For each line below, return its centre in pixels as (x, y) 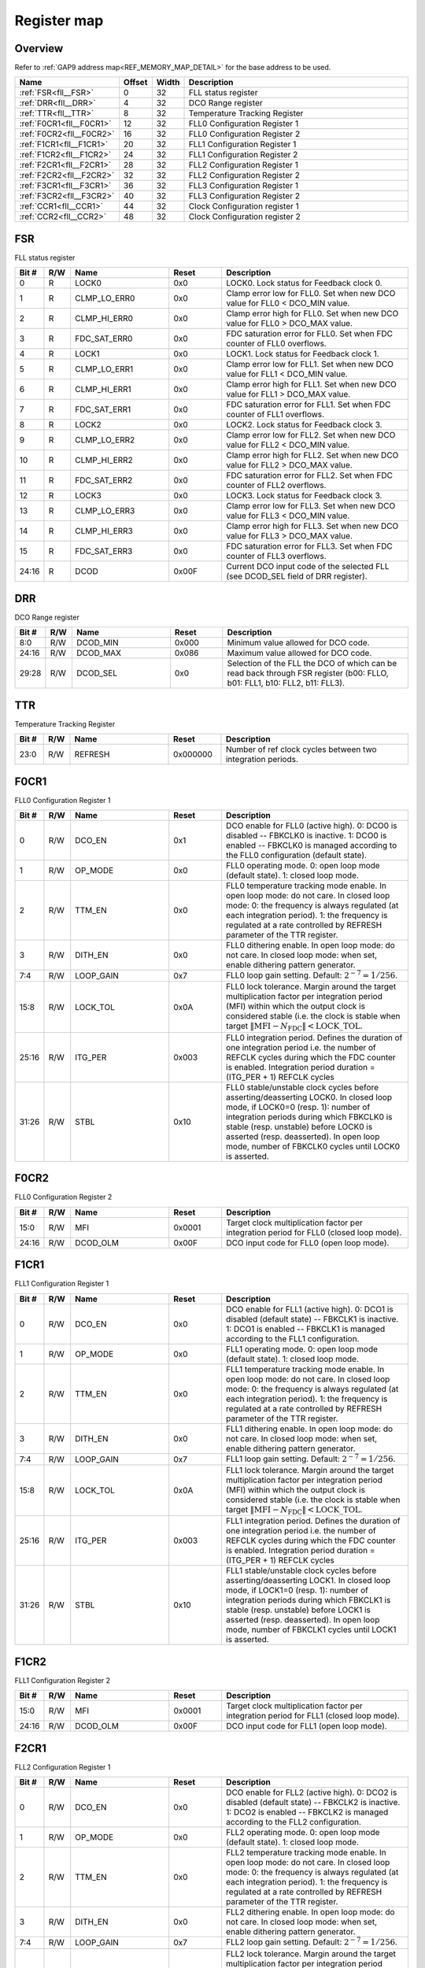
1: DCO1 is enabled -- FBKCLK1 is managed (305, 1329)
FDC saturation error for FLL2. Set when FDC (309, 475)
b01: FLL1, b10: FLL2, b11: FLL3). (286, 683)
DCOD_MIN (97, 643)
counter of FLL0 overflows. (276, 344)
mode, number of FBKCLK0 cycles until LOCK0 (313, 1146)
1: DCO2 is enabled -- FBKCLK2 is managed (307, 1812)
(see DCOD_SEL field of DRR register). (296, 576)
